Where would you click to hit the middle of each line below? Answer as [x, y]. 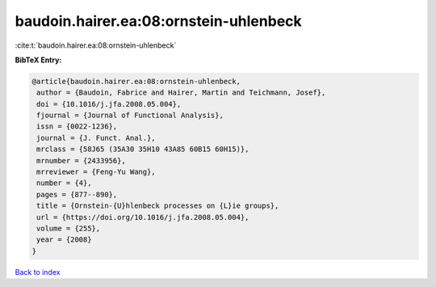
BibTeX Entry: [38, 60]
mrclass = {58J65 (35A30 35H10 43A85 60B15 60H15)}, [143, 149]
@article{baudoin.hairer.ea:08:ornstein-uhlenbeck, [136, 81]
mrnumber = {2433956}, [82, 160]
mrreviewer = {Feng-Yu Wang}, [96, 172]
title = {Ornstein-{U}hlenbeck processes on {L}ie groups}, [158, 206]
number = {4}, [64, 183]
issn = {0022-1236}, [77, 127]
